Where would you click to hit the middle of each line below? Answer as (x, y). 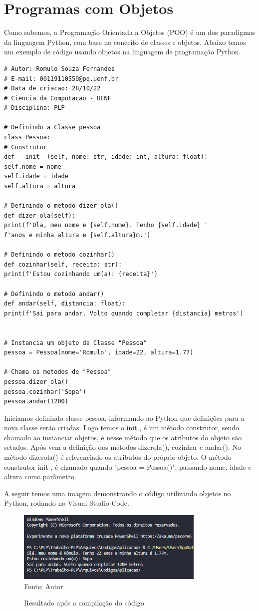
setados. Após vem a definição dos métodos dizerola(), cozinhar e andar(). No (123, 447)
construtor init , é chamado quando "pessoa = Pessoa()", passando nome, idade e (128, 466)
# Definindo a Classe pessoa (52, 128)
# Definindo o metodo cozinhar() (59, 255)
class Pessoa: (27, 138)
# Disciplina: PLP (34, 108)
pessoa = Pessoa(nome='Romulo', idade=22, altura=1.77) (99, 353)
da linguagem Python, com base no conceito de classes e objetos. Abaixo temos (125, 42)
